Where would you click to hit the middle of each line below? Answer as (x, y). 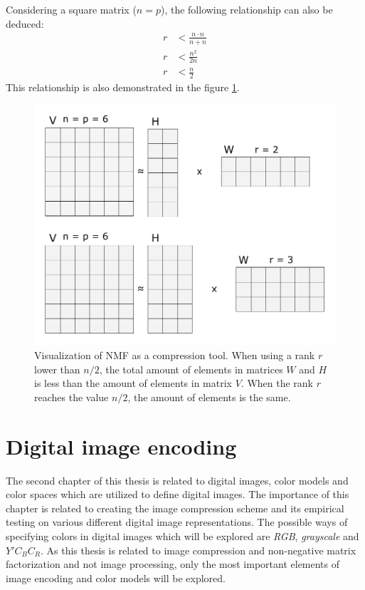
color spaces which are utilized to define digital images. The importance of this (178, 494)
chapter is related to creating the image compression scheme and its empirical (175, 508)
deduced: (25, 23)
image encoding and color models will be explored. (116, 578)
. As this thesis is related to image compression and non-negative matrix (198, 550)
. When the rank (277, 383)
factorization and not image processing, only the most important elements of (173, 564)
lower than (57, 369)
